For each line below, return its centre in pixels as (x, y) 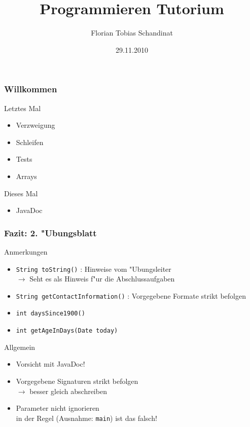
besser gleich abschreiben (68, 391)
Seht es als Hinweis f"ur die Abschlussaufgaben (102, 279)
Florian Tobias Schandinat (132, 33)
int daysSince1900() (50, 314)
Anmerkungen (26, 251)
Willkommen (31, 89)
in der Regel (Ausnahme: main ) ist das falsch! (86, 418)
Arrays (26, 176)
